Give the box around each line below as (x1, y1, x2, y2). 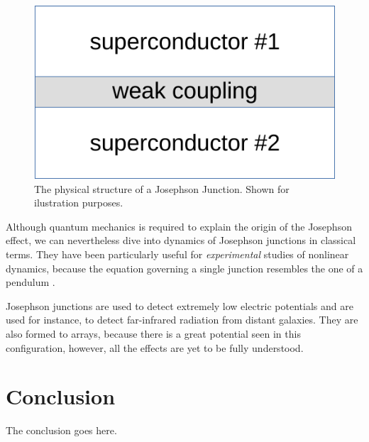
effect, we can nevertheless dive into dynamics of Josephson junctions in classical (6, 233, 356, 248)
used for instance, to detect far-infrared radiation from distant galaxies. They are (6, 312, 358, 327)
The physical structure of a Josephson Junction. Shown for (34, 181, 290, 196)
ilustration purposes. (34, 195, 123, 210)
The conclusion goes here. (6, 423, 117, 438)
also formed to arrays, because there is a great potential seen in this (6, 326, 301, 341)
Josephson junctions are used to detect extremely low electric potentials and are (6, 298, 353, 313)
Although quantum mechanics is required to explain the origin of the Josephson (6, 219, 352, 233)
